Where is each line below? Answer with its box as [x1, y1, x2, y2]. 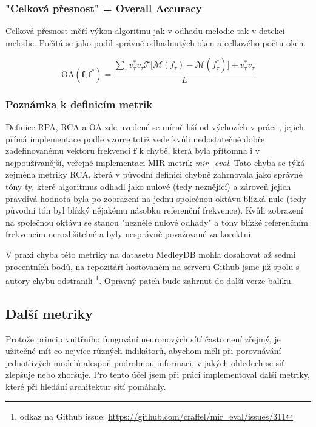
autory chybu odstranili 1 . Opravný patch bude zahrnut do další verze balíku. [5, 273, 294, 286]
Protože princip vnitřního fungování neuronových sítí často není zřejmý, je [5, 332, 281, 345]
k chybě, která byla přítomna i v [139, 144, 260, 157]
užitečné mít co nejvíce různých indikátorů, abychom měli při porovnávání [5, 344, 281, 357]
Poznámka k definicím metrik [5, 96, 153, 111]
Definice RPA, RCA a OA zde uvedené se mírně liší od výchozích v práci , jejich [5, 120, 304, 133]
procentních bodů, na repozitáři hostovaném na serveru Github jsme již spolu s [5, 260, 300, 273]
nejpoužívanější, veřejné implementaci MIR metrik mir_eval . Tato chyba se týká [5, 156, 305, 168]
